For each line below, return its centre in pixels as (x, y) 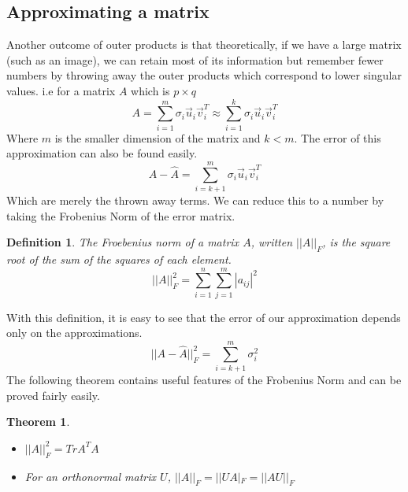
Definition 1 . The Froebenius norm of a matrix (123, 242)
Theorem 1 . (38, 422)
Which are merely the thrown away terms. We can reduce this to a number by (195, 200)
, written (272, 242)
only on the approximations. (74, 333)
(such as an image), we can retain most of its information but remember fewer (195, 59)
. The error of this (338, 137)
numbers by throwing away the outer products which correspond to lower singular (204, 75)
